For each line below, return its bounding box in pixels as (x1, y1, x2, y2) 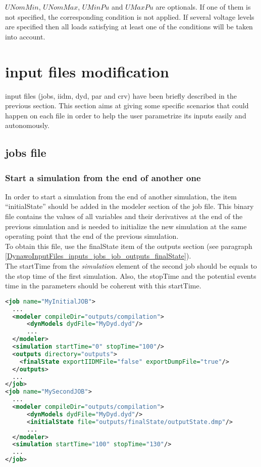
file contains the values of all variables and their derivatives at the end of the (5, 211, 243, 222)
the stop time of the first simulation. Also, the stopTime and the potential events (5, 270, 256, 281)
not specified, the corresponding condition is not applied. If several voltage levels (5, 11, 254, 22)
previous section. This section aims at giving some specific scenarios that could (5, 100, 249, 111)
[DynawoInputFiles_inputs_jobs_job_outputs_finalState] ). (5, 250, 191, 261)
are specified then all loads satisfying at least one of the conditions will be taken (5, 21, 253, 32)
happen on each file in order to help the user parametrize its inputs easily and (5, 110, 246, 120)
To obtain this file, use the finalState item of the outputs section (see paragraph (5, 240, 252, 251)
